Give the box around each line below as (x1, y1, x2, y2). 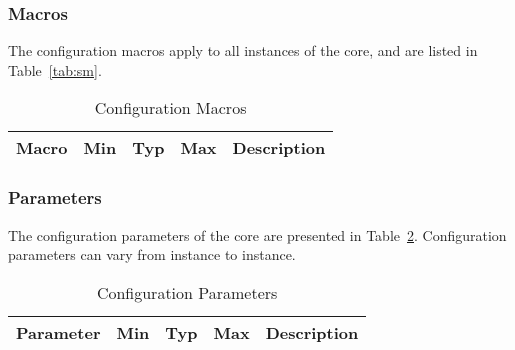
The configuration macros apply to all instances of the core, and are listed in (8, 40, 478, 61)
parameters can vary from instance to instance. (8, 244, 296, 265)
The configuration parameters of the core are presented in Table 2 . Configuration (8, 224, 507, 245)
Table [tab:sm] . (8, 59, 102, 80)
